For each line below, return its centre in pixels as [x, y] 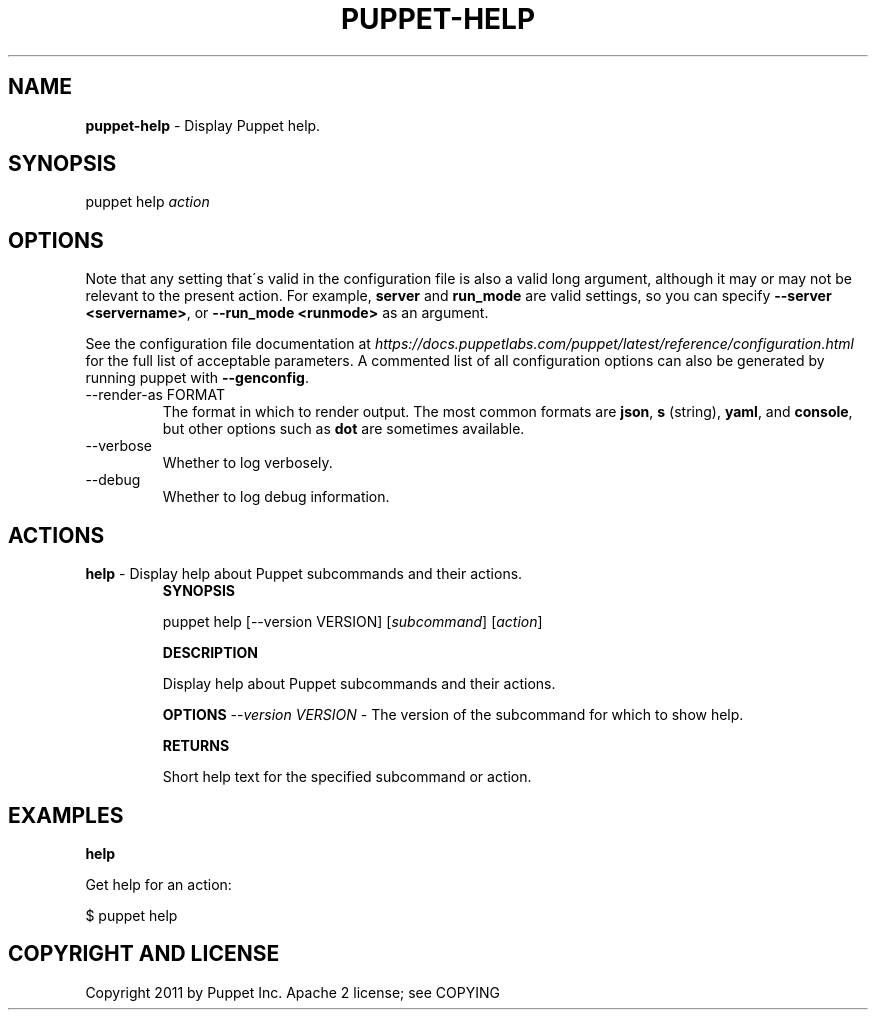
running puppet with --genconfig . [197, 378]
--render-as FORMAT [155, 395]
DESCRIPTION [210, 653]
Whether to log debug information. [276, 497]
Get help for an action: [158, 884]
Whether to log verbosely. [247, 463]
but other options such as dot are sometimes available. [343, 429]
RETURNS [196, 746]
